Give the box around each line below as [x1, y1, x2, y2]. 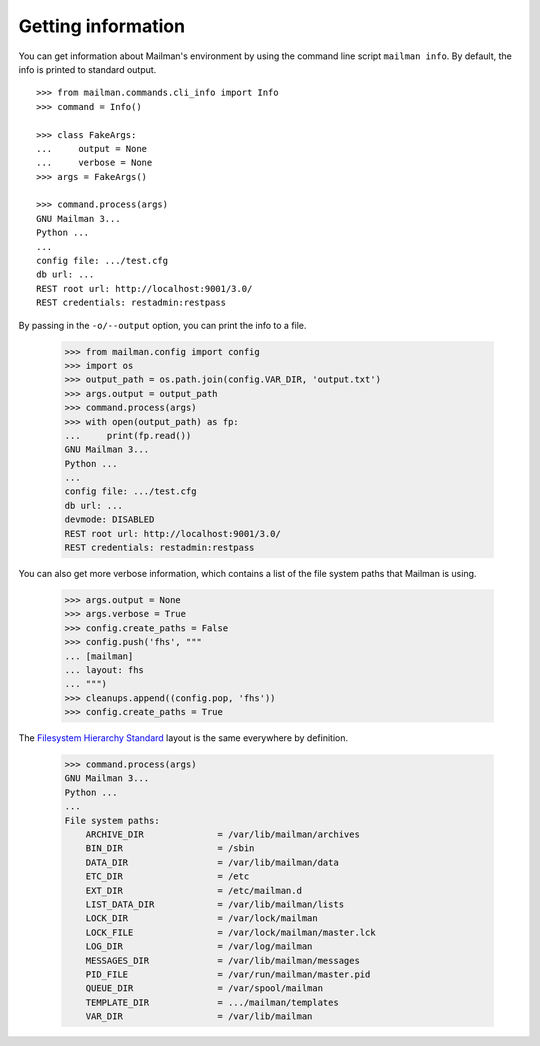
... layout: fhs [64, 664, 145, 675]
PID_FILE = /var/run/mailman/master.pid [85, 968, 371, 980]
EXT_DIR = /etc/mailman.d [85, 885, 302, 896]
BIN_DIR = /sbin [85, 843, 255, 854]
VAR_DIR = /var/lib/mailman [85, 1011, 313, 1022]
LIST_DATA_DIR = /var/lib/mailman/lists [85, 899, 345, 910]
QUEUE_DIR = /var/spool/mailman [85, 983, 324, 994]
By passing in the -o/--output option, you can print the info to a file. [18, 319, 307, 331]
